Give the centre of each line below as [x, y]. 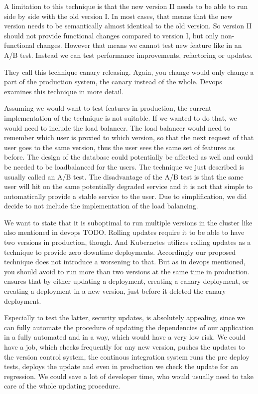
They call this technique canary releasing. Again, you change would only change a [129, 72]
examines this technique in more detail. [64, 91]
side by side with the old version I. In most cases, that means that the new [118, 16]
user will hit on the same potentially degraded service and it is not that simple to [129, 186]
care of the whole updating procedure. [62, 386]
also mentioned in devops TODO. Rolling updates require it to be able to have [124, 232]
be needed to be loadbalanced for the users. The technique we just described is [124, 166]
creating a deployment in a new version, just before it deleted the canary [115, 291]
